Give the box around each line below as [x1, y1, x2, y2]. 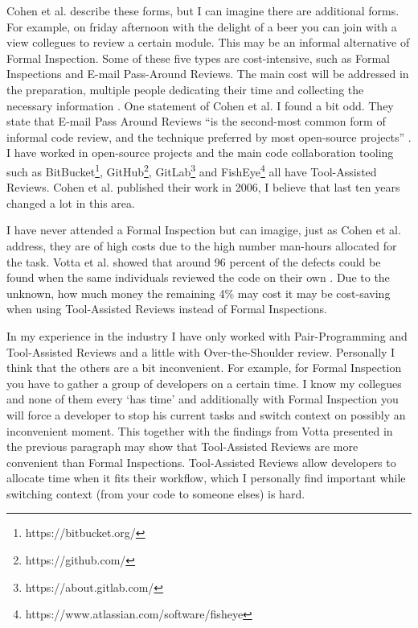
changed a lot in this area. [6, 194, 135, 211]
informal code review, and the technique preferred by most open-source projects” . [6, 128, 412, 145]
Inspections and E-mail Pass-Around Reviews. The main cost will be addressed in [6, 65, 409, 82]
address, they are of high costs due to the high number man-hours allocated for [6, 237, 397, 254]
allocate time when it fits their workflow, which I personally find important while [6, 469, 406, 486]
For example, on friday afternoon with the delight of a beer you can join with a [6, 18, 397, 35]
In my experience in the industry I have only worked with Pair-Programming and [6, 327, 408, 344]
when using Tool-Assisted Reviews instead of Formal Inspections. [6, 300, 327, 317]
